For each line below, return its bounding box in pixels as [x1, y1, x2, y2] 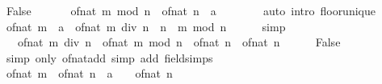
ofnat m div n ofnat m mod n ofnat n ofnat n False [17, 34, 341, 50]
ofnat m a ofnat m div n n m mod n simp [6, 18, 286, 34]
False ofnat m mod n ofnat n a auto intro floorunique [6, 2, 376, 18]
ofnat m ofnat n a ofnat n [6, 65, 173, 82]
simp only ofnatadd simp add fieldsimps [6, 49, 213, 66]
